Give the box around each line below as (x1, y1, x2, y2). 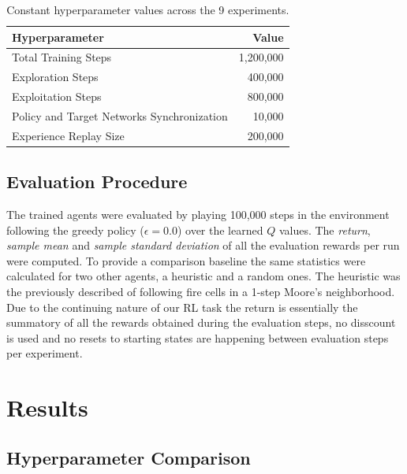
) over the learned (177, 221, 263, 238)
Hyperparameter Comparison (6, 445, 251, 469)
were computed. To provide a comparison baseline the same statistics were (6, 252, 366, 268)
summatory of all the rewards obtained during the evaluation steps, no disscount (6, 314, 396, 331)
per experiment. (6, 345, 83, 361)
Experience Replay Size (12, 127, 125, 143)
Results (6, 391, 88, 424)
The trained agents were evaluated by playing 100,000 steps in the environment (6, 206, 390, 223)
